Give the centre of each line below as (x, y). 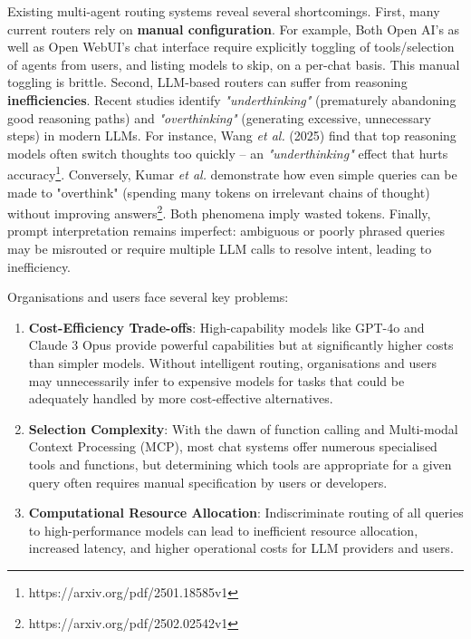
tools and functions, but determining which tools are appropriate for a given (240, 464)
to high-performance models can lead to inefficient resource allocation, (223, 530)
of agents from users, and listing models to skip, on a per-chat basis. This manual (234, 64)
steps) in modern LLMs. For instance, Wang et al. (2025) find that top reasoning (232, 136)
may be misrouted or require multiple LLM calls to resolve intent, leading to (220, 249)
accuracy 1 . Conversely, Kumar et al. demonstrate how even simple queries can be (232, 173)
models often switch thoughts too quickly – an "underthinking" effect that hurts (228, 153)
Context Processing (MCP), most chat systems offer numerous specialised (233, 446)
